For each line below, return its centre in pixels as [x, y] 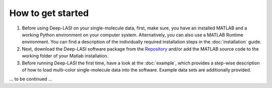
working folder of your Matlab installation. [65, 56]
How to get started [49, 13]
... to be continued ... [31, 79]
